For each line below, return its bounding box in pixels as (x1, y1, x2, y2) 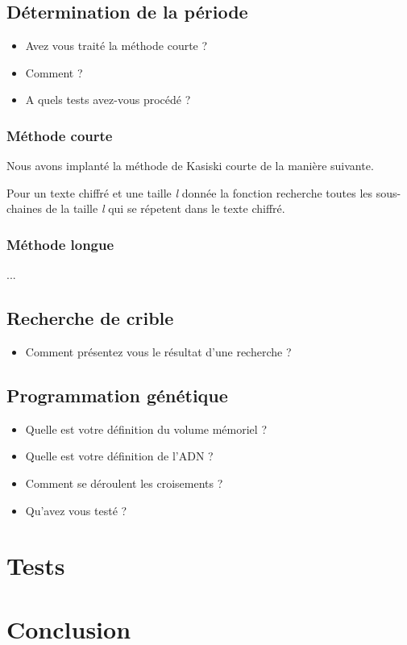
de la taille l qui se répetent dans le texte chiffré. (45, 200, 285, 217)
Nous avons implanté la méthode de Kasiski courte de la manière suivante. (6, 157, 374, 174)
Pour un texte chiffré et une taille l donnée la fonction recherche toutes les (6, 184, 373, 201)
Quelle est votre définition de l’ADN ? (25, 447, 214, 464)
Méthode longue (6, 234, 114, 254)
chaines (6, 200, 43, 217)
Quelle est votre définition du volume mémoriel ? (25, 420, 267, 437)
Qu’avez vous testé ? (25, 501, 127, 518)
